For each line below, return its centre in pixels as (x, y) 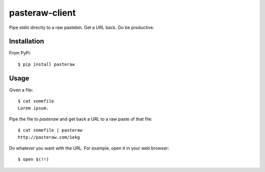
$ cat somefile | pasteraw (50, 130)
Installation (26, 41)
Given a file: (21, 90)
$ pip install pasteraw (46, 64)
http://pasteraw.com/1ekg (49, 137)
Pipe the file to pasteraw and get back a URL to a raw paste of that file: (81, 119)
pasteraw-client (42, 13)
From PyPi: (20, 53)
